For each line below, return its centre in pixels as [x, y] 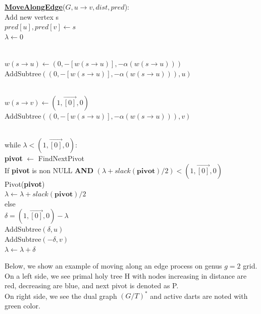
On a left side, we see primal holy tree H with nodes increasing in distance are [126, 275]
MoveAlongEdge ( [35, 7]
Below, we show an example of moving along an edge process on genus [113, 266]
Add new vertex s [32, 16]
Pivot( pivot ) [25, 184]
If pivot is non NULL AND [49, 170]
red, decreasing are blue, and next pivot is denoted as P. [92, 285]
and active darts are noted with [199, 296]
